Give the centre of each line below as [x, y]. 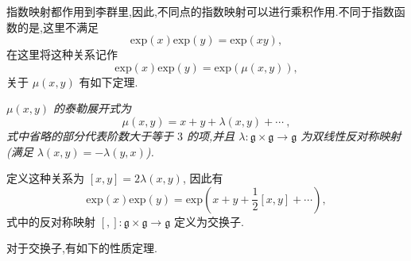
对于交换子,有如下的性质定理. [82, 248]
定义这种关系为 [45, 178]
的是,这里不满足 [58, 27]
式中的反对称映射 [51, 221]
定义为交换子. [209, 221]
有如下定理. [109, 81]
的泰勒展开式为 [93, 108]
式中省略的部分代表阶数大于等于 [90, 135]
